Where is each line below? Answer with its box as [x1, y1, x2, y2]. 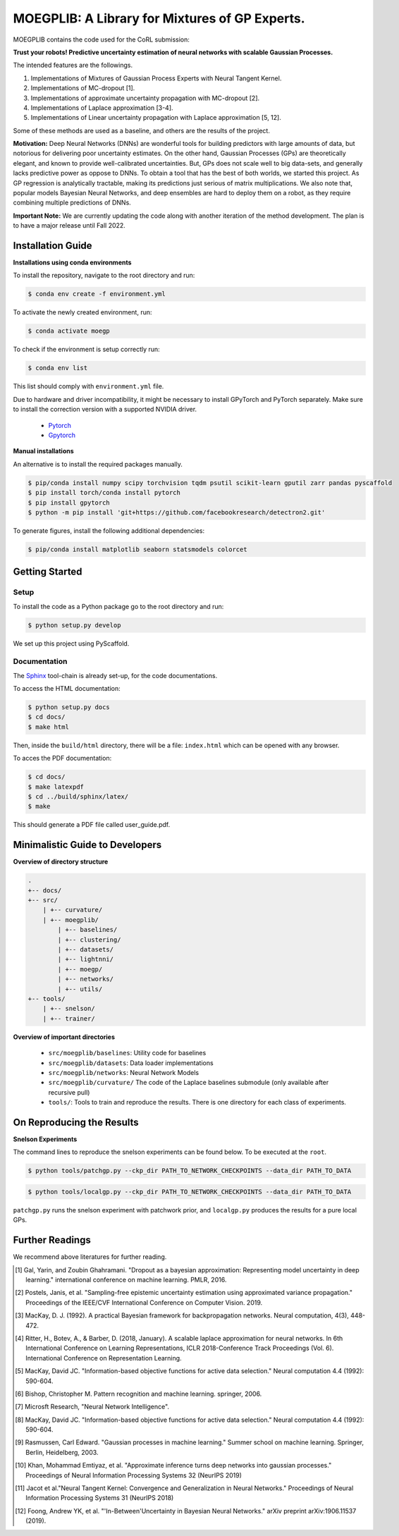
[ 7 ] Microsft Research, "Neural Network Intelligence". [15, 1403, 169, 1411]
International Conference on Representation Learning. [25, 1353, 183, 1362]
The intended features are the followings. [13, 61, 133, 70]
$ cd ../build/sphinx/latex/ [27, 793, 129, 801]
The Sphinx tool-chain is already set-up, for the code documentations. [13, 671, 218, 680]
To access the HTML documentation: [13, 684, 121, 693]
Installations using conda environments [13, 258, 132, 267]
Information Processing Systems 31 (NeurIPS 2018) [25, 1494, 174, 1502]
